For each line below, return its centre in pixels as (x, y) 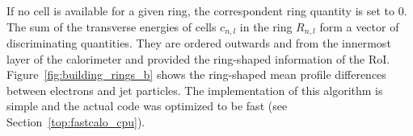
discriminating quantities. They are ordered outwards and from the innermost (199, 43)
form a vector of (359, 26)
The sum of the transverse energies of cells (112, 26)
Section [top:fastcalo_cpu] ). (76, 122)
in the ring (266, 26)
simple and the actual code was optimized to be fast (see (147, 106)
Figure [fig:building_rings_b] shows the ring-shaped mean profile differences (196, 74)
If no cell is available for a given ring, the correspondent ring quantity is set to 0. (207, 10)
